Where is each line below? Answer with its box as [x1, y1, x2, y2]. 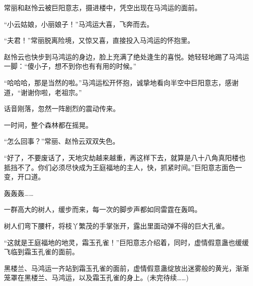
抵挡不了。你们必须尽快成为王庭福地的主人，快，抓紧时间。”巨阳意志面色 [4, 162, 235, 172]
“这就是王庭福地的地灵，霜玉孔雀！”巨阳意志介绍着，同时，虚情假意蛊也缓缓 [4, 237, 249, 247]
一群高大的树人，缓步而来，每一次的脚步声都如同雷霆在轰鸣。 [4, 204, 201, 214]
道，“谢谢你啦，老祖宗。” [4, 87, 82, 97]
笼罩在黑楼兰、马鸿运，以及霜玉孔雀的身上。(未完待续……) [4, 272, 189, 283]
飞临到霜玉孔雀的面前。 [4, 247, 79, 257]
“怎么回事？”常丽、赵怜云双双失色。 [4, 136, 120, 146]
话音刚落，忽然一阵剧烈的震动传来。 [4, 103, 120, 114]
